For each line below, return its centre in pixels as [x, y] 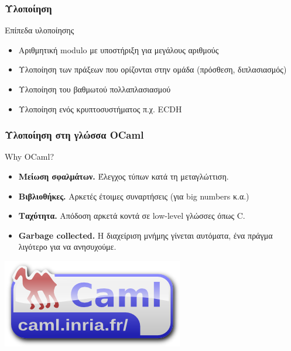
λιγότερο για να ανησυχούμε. [67, 247]
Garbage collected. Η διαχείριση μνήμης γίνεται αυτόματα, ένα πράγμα [145, 235]
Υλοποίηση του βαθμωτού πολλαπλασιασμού [95, 89]
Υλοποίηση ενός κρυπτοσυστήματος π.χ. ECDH [100, 109]
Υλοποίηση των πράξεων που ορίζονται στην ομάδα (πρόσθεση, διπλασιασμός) [153, 69]
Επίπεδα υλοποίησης [40, 30]
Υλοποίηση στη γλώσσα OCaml [74, 135]
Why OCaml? [29, 156]
